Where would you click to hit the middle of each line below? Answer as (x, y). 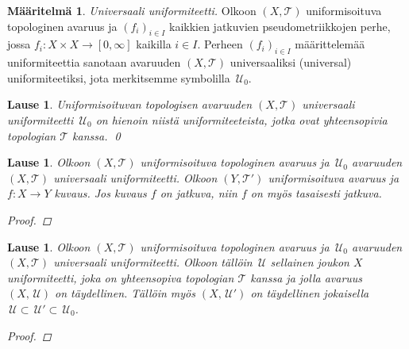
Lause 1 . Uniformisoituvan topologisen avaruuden (130, 104)
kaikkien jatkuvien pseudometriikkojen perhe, (280, 26)
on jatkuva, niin (199, 193)
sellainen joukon (310, 262)
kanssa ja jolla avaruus (307, 277)
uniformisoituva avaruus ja (334, 177)
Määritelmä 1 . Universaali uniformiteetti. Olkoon (132, 10)
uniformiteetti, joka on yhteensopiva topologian (121, 277)
